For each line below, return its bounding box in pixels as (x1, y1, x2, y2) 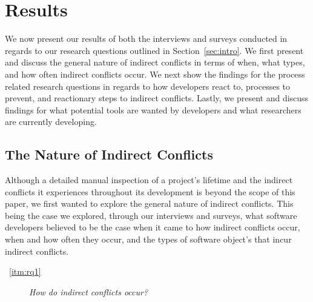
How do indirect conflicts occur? (29, 285, 148, 298)
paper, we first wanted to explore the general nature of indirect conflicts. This (5, 197, 294, 210)
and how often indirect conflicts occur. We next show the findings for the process (5, 67, 305, 80)
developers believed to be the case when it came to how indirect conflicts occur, (5, 221, 300, 233)
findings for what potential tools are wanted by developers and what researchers (5, 103, 301, 116)
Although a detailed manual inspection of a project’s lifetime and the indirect (5, 173, 293, 186)
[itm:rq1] (9, 265, 41, 278)
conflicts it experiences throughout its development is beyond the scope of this (5, 185, 295, 198)
